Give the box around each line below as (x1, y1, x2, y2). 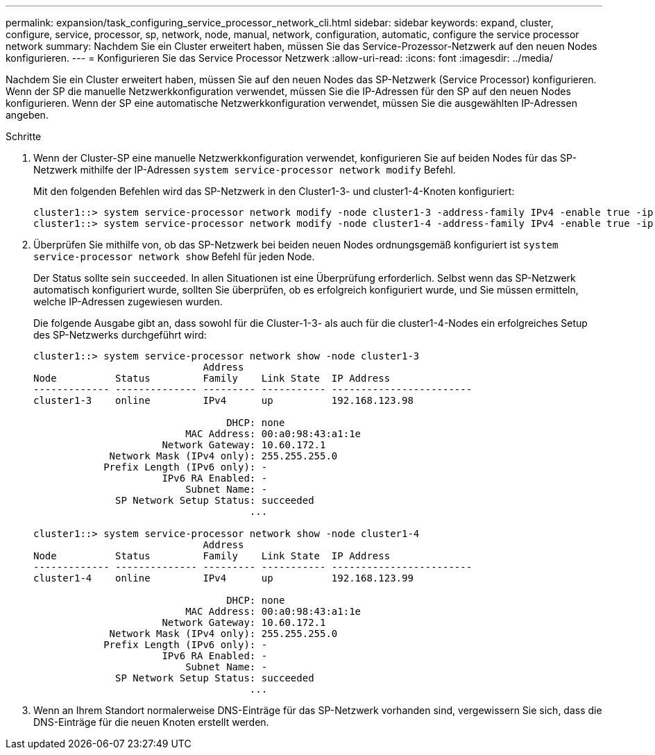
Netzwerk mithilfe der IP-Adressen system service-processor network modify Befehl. (33, 164, 456, 176)
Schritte (6, 130, 42, 142)
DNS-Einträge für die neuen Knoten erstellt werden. (33, 716, 269, 728)
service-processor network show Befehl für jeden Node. (33, 251, 315, 262)
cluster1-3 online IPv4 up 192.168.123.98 (33, 395, 414, 406)
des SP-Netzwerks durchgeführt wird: (33, 329, 207, 341)
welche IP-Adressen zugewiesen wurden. (33, 296, 223, 307)
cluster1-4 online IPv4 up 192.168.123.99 (33, 572, 414, 584)
